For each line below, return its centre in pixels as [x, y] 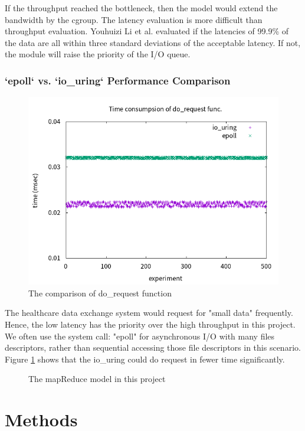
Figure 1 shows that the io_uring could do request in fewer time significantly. [145, 359]
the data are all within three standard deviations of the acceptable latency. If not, [153, 42]
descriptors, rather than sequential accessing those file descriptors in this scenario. [153, 347]
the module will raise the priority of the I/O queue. [98, 54]
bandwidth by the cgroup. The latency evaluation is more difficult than [134, 19]
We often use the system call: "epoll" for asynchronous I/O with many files [140, 336]
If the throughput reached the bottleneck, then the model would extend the [141, 8]
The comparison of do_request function [100, 293]
